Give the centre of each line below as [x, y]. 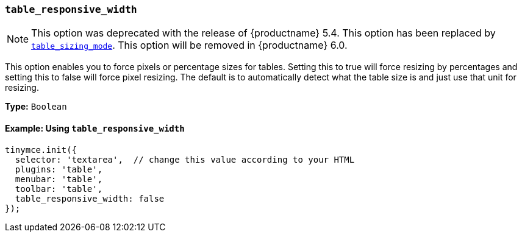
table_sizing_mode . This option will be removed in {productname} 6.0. [189, 45]
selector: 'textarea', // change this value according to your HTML [185, 159]
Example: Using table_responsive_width [95, 128]
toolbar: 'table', [59, 189]
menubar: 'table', [59, 179]
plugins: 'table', [59, 169]
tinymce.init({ [41, 150]
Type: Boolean [36, 107]
